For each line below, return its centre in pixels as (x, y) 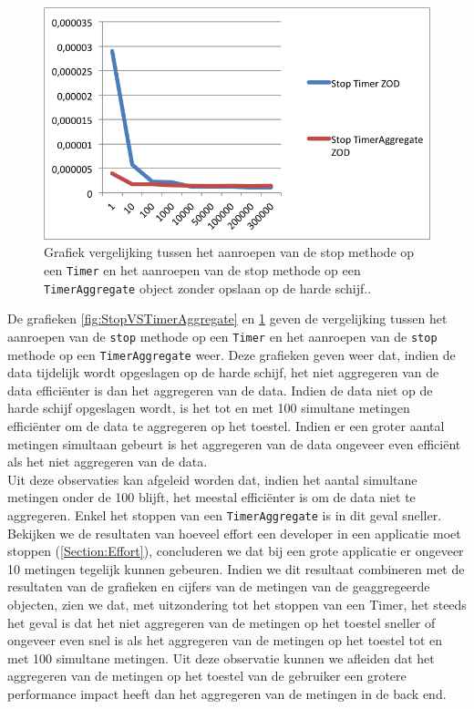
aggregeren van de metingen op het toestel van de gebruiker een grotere (207, 676)
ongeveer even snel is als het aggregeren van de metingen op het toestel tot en (225, 640)
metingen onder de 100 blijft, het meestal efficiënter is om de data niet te (211, 497)
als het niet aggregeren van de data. (108, 462)
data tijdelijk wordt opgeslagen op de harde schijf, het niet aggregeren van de (223, 372)
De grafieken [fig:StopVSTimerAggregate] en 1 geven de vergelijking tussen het (227, 319)
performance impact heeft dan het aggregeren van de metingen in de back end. (227, 694)
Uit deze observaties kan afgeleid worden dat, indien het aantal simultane (212, 479)
